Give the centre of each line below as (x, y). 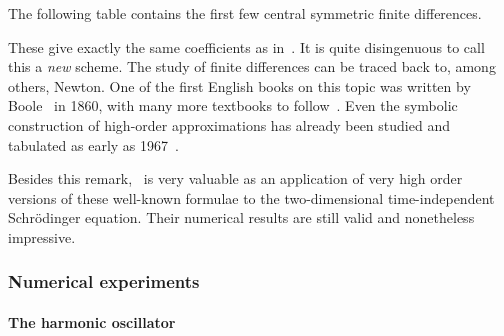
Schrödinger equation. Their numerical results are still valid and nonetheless (241, 217)
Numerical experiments (104, 281)
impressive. (42, 236)
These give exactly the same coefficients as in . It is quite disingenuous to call (246, 46)
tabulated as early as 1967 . (93, 144)
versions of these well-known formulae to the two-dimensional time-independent (251, 197)
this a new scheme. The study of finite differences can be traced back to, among (252, 66)
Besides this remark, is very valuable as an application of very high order (235, 178)
